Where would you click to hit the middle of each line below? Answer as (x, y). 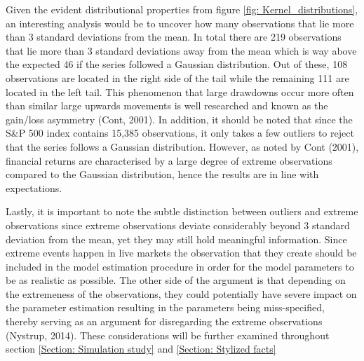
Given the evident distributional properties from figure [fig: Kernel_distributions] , (182, 9)
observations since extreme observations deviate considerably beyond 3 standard (178, 225)
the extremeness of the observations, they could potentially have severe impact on (181, 293)
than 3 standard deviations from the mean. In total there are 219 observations (174, 37)
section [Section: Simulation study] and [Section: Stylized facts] (141, 349)
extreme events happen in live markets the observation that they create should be (181, 253)
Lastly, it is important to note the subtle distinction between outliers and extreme (182, 211)
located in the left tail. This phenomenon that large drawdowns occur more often (180, 91)
